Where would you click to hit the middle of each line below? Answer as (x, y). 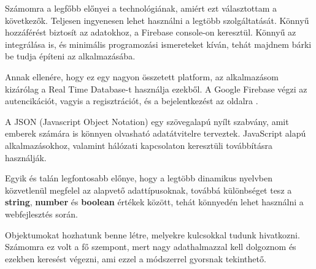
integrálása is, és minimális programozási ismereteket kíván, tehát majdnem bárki (158, 44)
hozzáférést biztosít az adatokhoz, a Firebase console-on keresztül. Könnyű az (151, 32)
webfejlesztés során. (41, 214)
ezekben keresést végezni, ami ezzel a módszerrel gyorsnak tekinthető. (136, 258)
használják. (26, 157)
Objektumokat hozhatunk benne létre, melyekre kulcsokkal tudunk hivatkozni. (152, 234)
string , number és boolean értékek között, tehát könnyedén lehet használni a (154, 202)
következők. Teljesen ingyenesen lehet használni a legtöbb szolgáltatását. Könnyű (157, 20)
